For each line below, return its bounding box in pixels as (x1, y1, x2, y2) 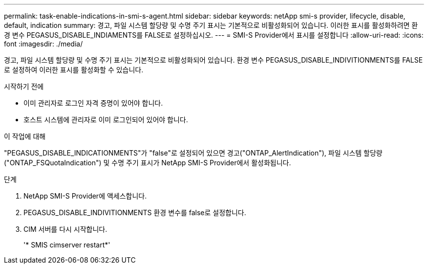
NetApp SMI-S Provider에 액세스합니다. (23, 192, 147, 200)
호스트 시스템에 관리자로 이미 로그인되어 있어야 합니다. (23, 115, 188, 124)
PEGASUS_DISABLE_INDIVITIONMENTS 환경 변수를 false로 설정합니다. (23, 208, 246, 217)
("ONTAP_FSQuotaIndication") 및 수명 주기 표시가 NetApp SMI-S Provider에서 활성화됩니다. (4, 158, 291, 167)
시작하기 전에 (4, 82, 44, 90)
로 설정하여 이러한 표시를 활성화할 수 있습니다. (4, 66, 144, 74)
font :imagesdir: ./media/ (4, 40, 83, 48)
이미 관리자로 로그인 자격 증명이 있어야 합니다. (23, 99, 163, 107)
